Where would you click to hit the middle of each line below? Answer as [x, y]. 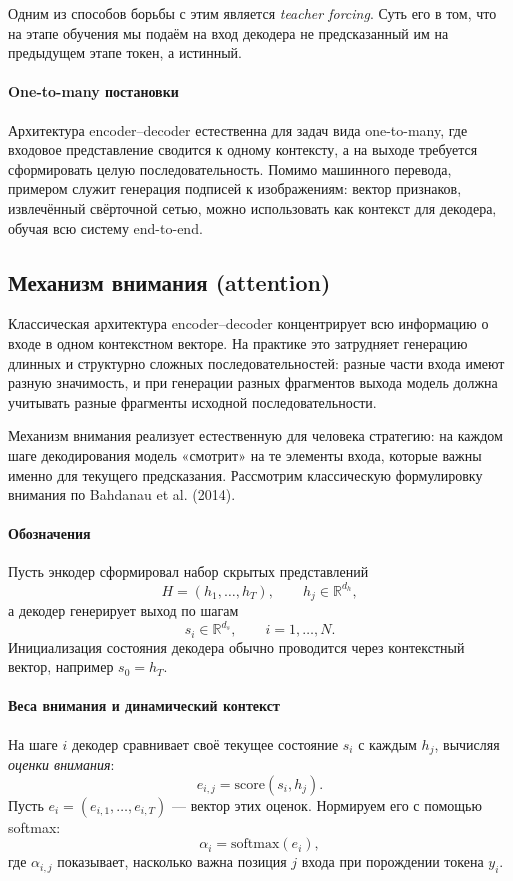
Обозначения [49, 533]
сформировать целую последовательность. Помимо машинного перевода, [230, 168]
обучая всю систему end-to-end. [105, 227]
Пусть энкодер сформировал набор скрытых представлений [188, 571]
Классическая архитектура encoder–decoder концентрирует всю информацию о [248, 323]
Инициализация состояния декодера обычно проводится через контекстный [236, 646]
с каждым [387, 743]
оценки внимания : [61, 764]
